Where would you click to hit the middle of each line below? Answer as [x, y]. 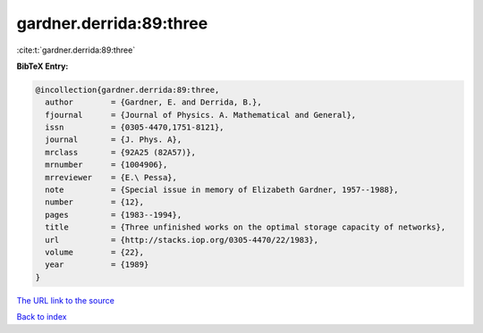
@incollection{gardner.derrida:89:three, [127, 90]
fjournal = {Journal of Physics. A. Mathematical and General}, [201, 115]
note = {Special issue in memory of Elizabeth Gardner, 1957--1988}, [222, 190]
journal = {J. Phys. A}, [114, 140]
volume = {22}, [95, 252]
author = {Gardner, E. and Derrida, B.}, [154, 102]
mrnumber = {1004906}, [106, 165]
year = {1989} [97, 265]
